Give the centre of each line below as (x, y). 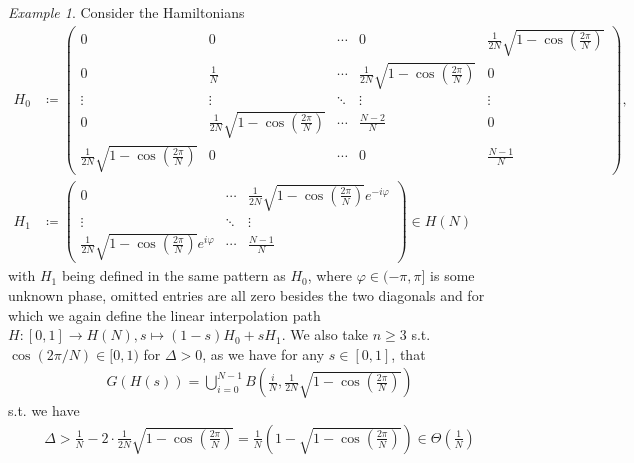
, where (330, 275)
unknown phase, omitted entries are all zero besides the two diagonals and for (246, 294)
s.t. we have (44, 410)
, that (408, 353)
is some (452, 275)
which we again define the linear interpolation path (164, 314)
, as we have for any (263, 353)
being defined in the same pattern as (173, 275)
